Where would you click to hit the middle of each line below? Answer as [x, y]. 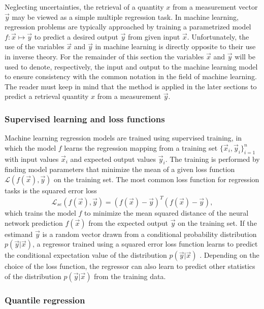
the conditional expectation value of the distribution [86, 255]
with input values [32, 159]
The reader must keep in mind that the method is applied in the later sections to [131, 86]
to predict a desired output [76, 36]
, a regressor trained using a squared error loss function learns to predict [145, 244]
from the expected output [128, 222]
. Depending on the [229, 255]
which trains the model [40, 213]
